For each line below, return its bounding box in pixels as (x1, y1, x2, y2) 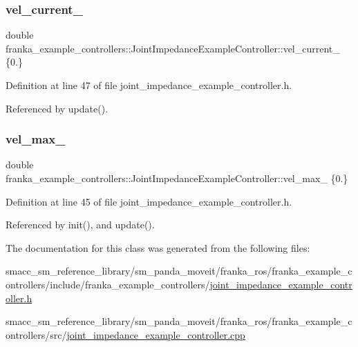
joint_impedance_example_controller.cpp (66, 327, 245, 341)
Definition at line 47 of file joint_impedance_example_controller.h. (6, 78, 292, 92)
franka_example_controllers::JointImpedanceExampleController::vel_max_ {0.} (6, 171, 348, 185)
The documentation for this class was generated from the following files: (6, 240, 310, 255)
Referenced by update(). (6, 101, 109, 115)
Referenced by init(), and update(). (6, 217, 155, 232)
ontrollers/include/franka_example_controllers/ (6, 277, 210, 291)
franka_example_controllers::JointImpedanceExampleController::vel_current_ (6, 41, 340, 55)
